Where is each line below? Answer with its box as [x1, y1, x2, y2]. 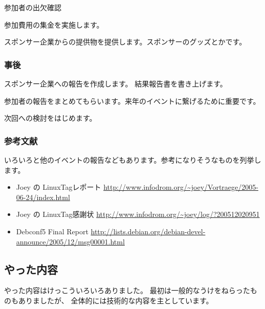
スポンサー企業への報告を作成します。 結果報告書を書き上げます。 [4, 78, 227, 89]
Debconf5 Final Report [16, 226, 89, 236]
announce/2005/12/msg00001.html [16, 236, 125, 247]
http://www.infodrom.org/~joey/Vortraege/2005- [103, 182, 258, 192]
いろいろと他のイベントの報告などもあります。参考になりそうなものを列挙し [4, 154, 261, 165]
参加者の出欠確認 [4, 2, 61, 12]
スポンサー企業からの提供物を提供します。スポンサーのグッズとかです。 [4, 36, 247, 47]
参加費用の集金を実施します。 [4, 19, 104, 30]
